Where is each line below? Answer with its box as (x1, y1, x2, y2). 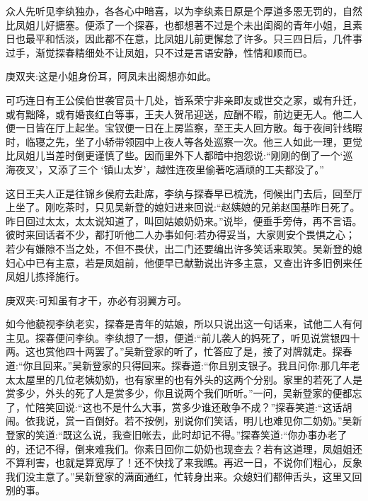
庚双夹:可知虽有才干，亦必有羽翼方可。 (6, 292, 187, 307)
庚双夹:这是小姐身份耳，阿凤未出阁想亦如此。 (6, 69, 217, 83)
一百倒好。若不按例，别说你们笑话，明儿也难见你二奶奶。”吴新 (74, 413, 362, 428)
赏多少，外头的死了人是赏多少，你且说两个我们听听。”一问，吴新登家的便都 (6, 386, 352, 401)
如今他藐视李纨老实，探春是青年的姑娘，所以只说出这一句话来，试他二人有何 (6, 316, 362, 331)
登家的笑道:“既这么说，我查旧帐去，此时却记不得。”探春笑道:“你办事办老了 (6, 427, 347, 442)
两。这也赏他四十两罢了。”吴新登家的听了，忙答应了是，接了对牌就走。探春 (6, 344, 352, 359)
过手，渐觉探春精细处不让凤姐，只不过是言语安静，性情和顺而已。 (6, 45, 313, 59)
